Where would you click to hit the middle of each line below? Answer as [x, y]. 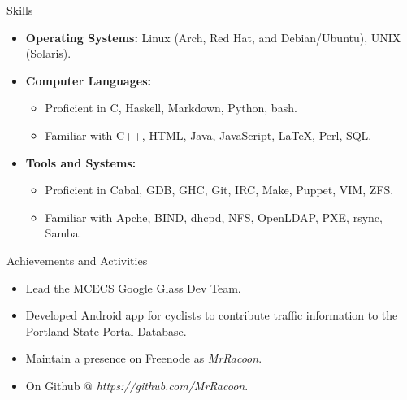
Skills [20, 10]
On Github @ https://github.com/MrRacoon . [137, 385]
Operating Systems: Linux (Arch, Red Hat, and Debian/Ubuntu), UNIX [213, 37]
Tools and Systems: [81, 162]
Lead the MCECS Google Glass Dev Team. [133, 287]
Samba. [63, 233]
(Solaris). [48, 53]
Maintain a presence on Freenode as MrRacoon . [144, 358]
